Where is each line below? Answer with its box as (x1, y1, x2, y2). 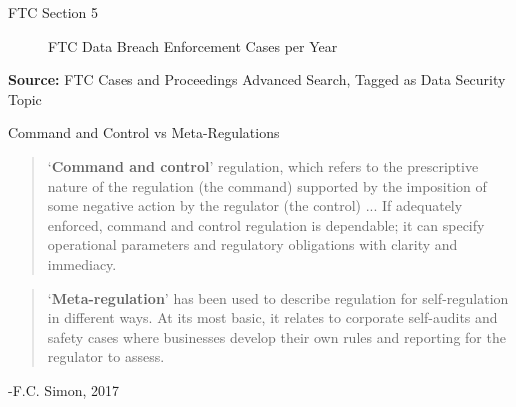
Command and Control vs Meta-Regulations (8, 122, 280, 143)
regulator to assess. (47, 346, 165, 367)
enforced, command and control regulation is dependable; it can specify (47, 214, 485, 235)
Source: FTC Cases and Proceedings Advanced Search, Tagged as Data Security (8, 69, 506, 90)
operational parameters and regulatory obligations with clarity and (47, 234, 458, 255)
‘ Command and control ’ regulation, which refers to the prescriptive (47, 155, 479, 176)
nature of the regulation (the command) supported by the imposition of (47, 175, 487, 196)
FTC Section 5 (8, 2, 99, 22)
